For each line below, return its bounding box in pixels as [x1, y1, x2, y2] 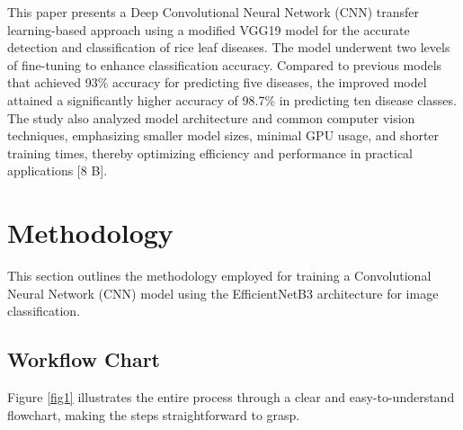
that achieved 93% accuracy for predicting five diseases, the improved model [7, 73, 427, 92]
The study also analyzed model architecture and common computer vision [7, 108, 415, 127]
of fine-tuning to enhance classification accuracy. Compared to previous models [7, 55, 442, 74]
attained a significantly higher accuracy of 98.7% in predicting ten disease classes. [7, 90, 457, 109]
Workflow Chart [7, 345, 160, 373]
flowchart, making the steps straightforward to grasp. [7, 405, 300, 424]
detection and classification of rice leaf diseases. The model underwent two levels [7, 38, 450, 57]
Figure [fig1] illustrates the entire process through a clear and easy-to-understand [7, 388, 455, 407]
